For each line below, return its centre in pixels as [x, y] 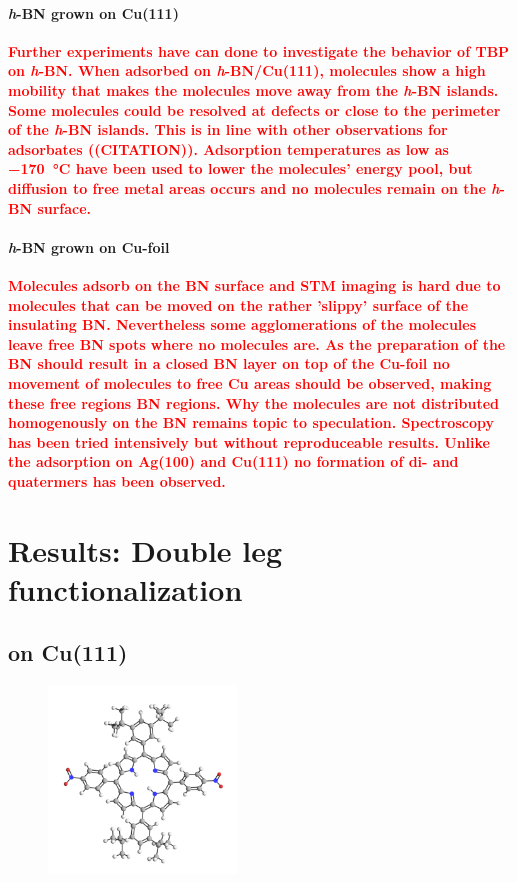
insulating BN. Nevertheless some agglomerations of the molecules [242, 324]
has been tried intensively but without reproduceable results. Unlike [249, 441]
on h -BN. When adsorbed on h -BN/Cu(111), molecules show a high [247, 70]
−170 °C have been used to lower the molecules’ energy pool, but [240, 168]
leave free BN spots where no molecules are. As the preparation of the [257, 343]
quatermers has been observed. [117, 480]
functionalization [125, 588]
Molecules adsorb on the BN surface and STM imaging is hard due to [254, 284]
